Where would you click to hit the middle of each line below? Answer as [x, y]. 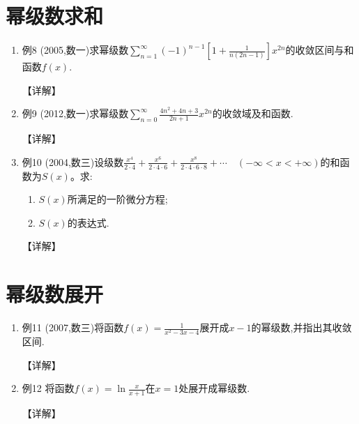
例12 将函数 [48, 388]
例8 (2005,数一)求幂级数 [75, 50]
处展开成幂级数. [214, 388]
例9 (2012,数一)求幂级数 [75, 113]
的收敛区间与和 [320, 50]
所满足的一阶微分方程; [117, 199]
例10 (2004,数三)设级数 [73, 161]
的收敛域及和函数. [253, 113]
